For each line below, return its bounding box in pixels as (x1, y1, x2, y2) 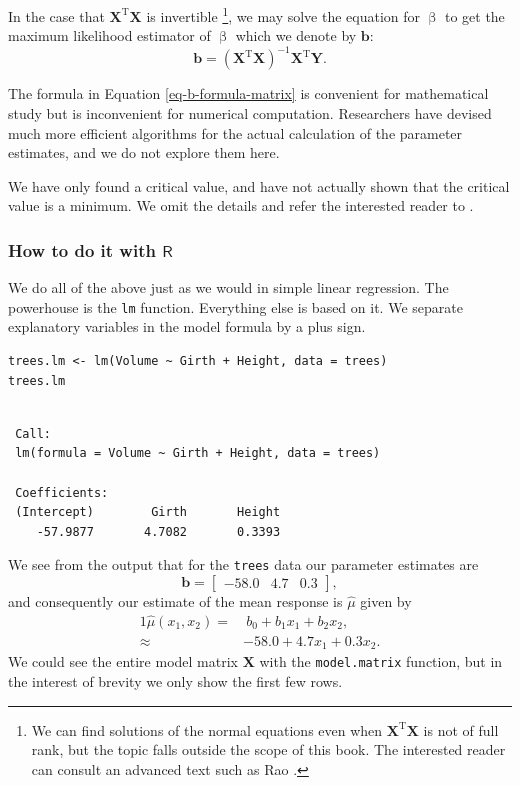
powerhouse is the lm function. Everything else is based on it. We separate (8, 296, 463, 317)
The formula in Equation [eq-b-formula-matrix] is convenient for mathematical (8, 83, 489, 104)
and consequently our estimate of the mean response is (8, 590, 343, 611)
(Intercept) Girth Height (15, 505, 281, 520)
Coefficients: (15, 485, 109, 500)
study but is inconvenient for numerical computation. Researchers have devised (8, 102, 492, 123)
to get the (444, 5, 505, 26)
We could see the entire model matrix (8, 651, 238, 672)
